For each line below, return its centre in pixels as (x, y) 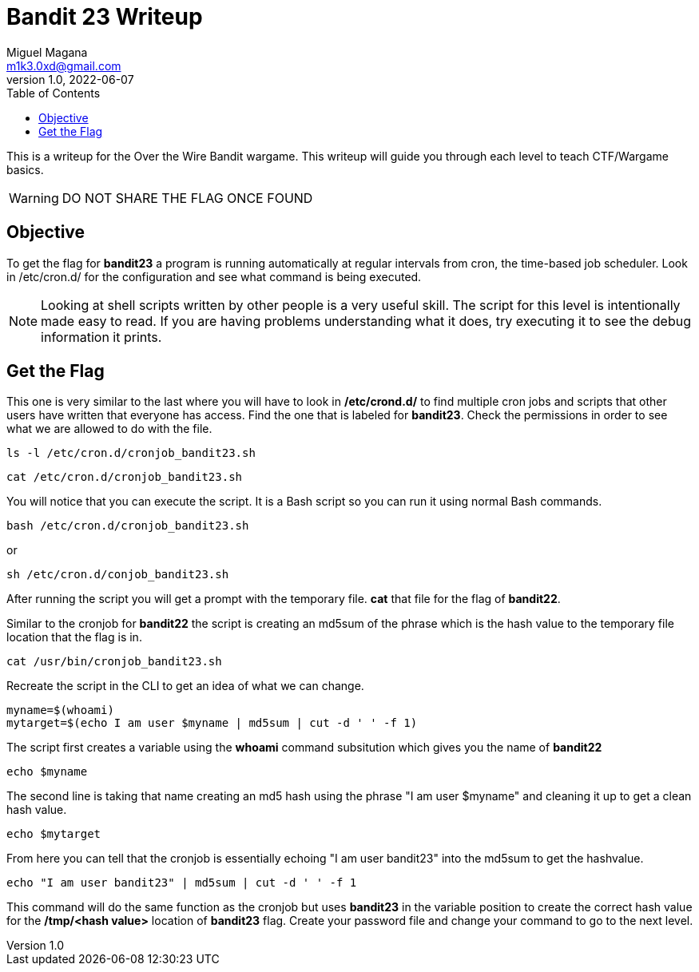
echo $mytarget (54, 834)
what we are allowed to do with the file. (109, 429)
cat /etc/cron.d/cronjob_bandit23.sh (125, 477)
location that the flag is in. (74, 637)
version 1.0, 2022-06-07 (70, 79)
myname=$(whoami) (60, 710)
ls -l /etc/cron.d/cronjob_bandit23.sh (131, 453)
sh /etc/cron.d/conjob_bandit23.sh (118, 575)
